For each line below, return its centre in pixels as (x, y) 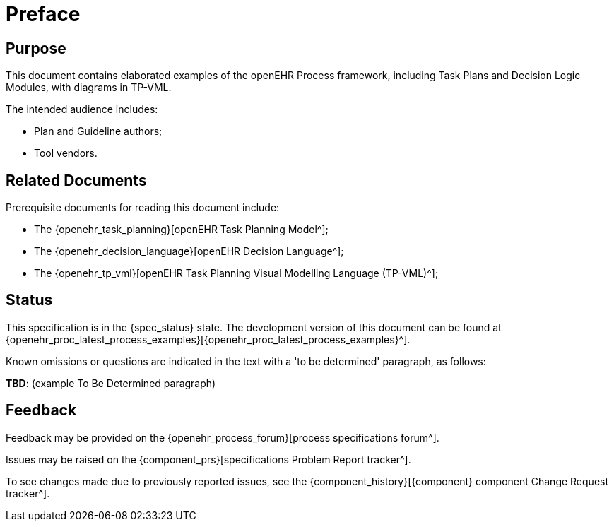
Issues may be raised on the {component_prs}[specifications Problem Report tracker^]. (208, 459)
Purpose (36, 48)
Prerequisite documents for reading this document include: (143, 208)
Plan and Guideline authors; (98, 131)
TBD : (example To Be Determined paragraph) (111, 383)
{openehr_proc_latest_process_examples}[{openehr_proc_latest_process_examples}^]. (208, 339)
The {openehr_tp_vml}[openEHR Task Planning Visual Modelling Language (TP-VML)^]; (236, 273)
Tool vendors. (66, 153)
